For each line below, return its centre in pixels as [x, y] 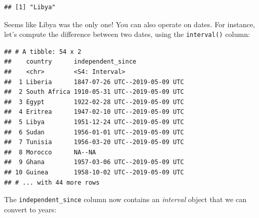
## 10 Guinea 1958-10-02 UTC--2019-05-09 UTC [94, 172]
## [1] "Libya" [30, 7]
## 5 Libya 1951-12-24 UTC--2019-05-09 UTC [94, 122]
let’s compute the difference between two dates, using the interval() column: [127, 34]
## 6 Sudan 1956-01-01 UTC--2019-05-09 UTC [94, 132]
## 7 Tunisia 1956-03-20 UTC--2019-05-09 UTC [94, 142]
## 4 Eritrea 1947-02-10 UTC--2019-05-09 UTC [94, 112]
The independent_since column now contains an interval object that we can [125, 199]
